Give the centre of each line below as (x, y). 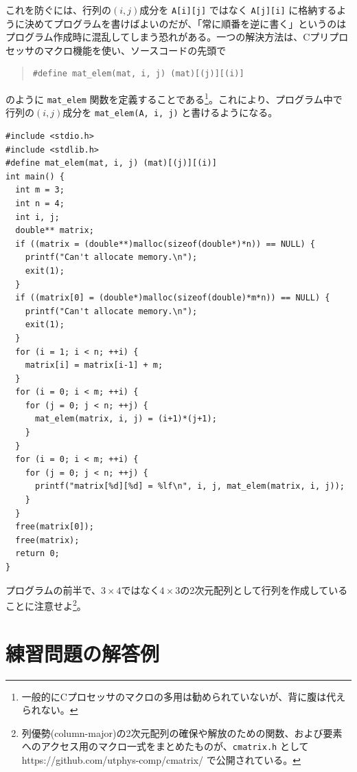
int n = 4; (40, 203)
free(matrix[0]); (55, 527)
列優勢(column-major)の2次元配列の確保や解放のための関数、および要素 (182, 732)
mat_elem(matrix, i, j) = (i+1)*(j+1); (126, 419)
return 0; (37, 554)
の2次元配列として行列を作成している (264, 589)
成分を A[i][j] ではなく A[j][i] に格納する (238, 10)
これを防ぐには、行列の (58, 10)
